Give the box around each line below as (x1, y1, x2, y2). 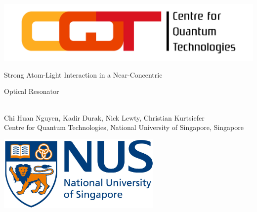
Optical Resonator (4, 86, 59, 96)
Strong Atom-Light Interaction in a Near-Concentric (4, 69, 163, 80)
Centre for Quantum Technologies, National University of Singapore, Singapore (4, 122, 244, 132)
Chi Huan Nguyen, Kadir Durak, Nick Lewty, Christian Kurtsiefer (4, 112, 205, 123)
